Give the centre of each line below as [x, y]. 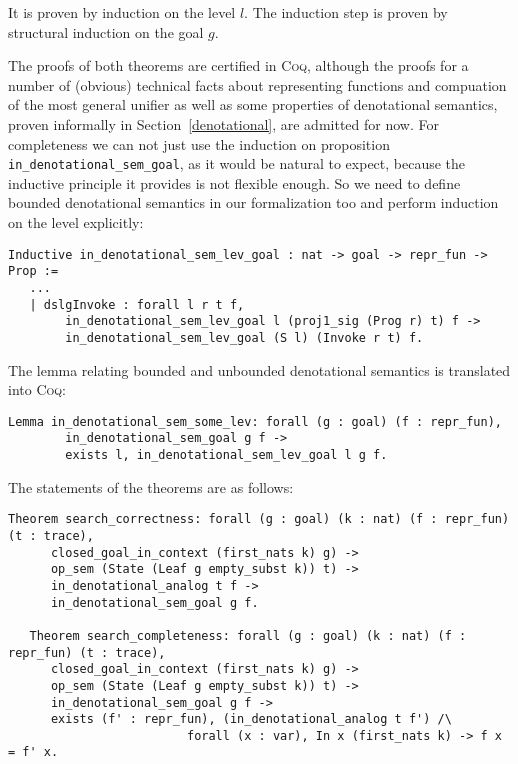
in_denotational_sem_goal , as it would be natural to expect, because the [237, 163]
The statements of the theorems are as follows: [151, 486]
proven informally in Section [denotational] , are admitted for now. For [223, 123]
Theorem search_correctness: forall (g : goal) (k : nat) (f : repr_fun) [259, 519]
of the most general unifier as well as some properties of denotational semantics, [253, 104]
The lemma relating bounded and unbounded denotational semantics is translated [259, 369]
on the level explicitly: [76, 222]
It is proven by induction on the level [122, 12]
